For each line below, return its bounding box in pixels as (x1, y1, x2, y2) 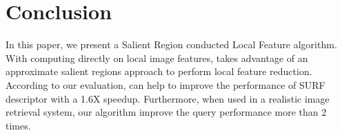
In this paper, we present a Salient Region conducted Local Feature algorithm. (6, 37, 337, 52)
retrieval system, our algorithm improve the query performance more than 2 (6, 105, 327, 119)
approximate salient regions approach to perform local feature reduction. (6, 64, 312, 79)
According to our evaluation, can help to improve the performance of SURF (6, 77, 325, 92)
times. (6, 118, 31, 132)
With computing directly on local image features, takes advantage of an (6, 50, 308, 65)
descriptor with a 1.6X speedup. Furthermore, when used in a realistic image (6, 91, 330, 105)
